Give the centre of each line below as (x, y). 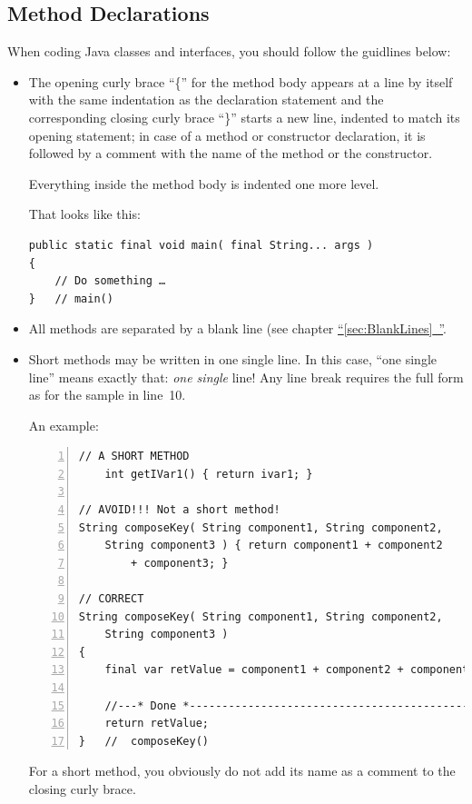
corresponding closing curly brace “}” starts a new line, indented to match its (244, 117)
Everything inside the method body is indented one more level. (204, 183)
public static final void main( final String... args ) (201, 245)
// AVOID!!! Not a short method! (179, 510)
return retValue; (157, 724)
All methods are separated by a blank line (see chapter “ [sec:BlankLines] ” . (237, 328)
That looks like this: (84, 214)
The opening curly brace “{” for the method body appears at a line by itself (241, 81)
